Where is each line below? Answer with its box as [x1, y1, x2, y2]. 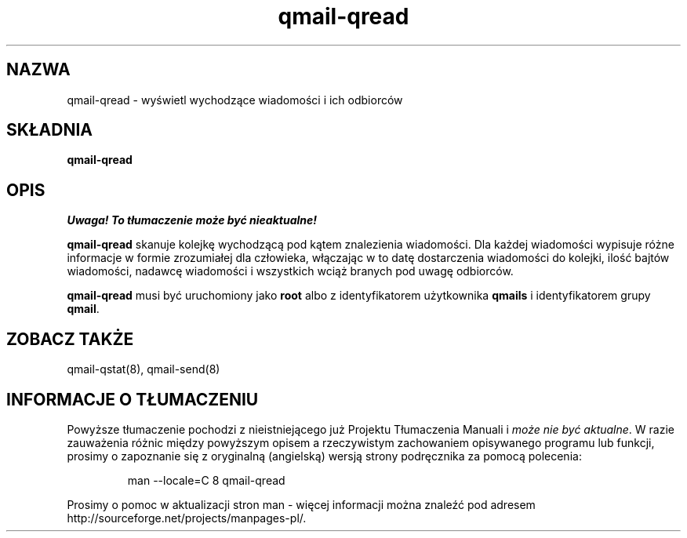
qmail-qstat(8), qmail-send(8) [67, 362, 220, 376]
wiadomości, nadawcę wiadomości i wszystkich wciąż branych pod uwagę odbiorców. [67, 264, 514, 278]
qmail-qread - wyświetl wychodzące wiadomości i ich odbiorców [67, 93, 403, 107]
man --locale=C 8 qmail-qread [127, 473, 285, 487]
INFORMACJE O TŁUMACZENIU [6, 389, 259, 409]
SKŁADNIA [6, 120, 93, 140]
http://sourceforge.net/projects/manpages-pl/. [67, 511, 307, 525]
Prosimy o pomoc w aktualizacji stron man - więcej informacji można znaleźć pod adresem [67, 497, 536, 511]
